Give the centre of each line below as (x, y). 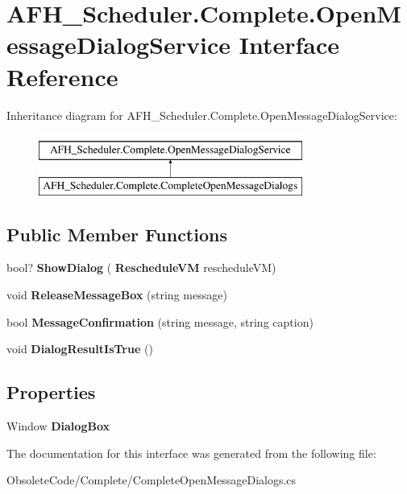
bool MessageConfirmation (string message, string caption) (160, 321)
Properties (51, 392)
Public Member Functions (117, 234)
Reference (62, 76)
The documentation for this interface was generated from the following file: (191, 453)
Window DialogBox (58, 426)
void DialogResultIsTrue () (80, 349)
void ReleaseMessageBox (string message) (117, 295)
